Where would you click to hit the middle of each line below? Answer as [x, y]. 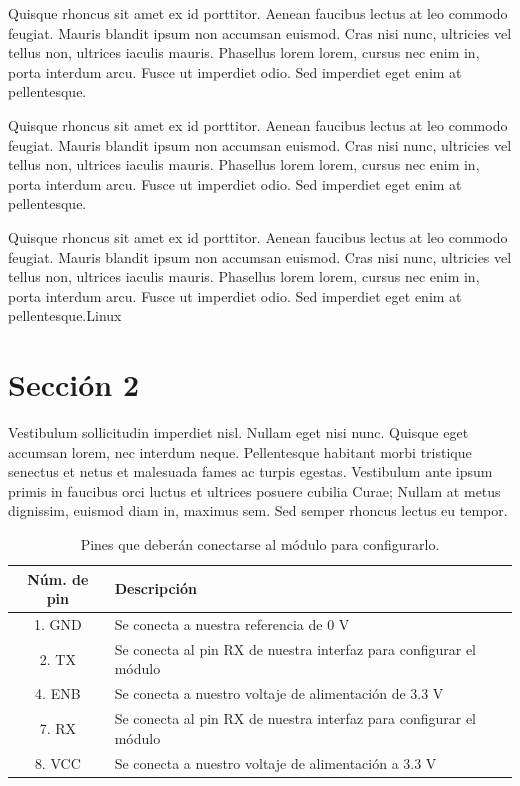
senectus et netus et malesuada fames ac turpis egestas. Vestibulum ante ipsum [250, 471]
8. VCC [57, 762]
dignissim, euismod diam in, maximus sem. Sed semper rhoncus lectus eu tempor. [258, 510]
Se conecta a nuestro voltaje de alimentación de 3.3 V [279, 693]
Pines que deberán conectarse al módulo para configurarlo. [260, 544]
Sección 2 [74, 384]
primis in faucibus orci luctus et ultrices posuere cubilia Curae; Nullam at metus [254, 490]
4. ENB [58, 693]
